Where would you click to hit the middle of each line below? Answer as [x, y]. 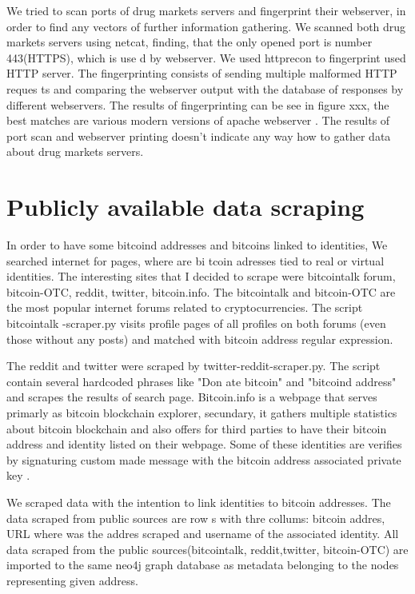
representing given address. [72, 580]
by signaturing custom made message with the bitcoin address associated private [204, 459]
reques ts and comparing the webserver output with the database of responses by [205, 88]
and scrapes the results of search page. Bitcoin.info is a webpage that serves [192, 397]
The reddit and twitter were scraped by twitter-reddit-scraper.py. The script [194, 366]
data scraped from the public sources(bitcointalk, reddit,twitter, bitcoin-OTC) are [207, 549]
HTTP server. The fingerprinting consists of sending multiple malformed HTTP [202, 73]
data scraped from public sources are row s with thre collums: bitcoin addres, [196, 518]
